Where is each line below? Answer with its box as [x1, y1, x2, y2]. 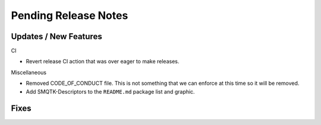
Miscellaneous [11, 69, 47, 76]
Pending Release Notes [11, 9, 128, 22]
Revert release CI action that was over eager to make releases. [26, 58, 180, 65]
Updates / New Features [11, 31, 102, 41]
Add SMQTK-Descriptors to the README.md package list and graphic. [26, 88, 196, 95]
